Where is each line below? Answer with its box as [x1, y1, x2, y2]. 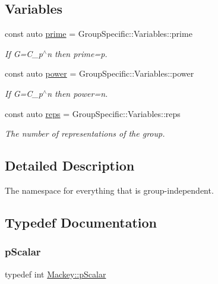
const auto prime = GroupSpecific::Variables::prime [5, 27, 192, 40]
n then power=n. [47, 87, 108, 99]
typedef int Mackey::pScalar [5, 267, 106, 280]
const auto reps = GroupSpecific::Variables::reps [5, 107, 181, 119]
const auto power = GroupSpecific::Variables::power [5, 67, 194, 80]
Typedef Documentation [5, 213, 157, 231]
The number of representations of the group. [5, 127, 165, 140]
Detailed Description [5, 156, 135, 175]
